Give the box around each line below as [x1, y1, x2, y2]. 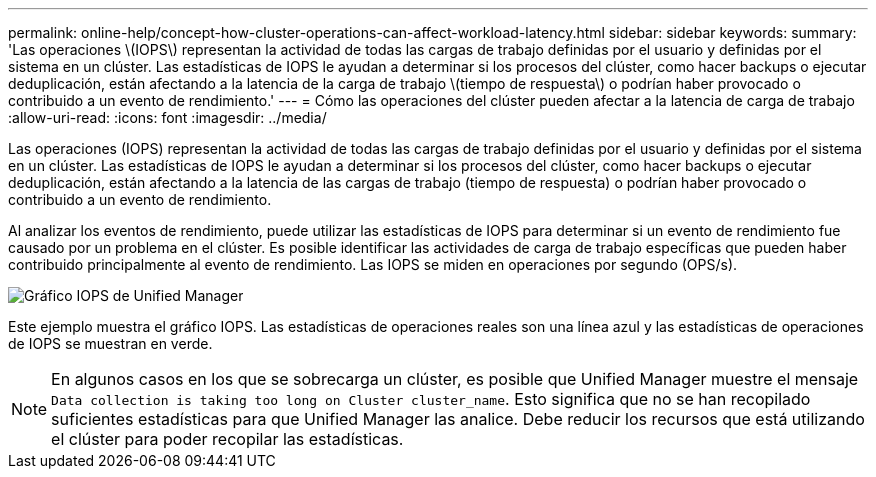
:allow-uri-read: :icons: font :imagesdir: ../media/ [8, 109, 327, 126]
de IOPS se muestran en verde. [8, 335, 213, 352]
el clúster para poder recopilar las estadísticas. [51, 429, 404, 449]
